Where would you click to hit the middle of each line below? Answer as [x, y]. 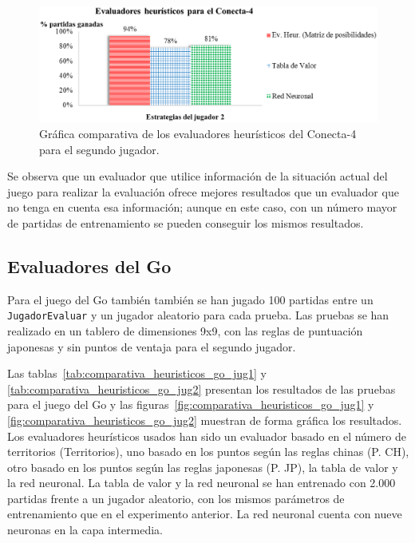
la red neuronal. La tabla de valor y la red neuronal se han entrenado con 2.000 [202, 483]
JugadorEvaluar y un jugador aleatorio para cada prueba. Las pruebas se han [198, 315]
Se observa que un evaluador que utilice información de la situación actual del [198, 176]
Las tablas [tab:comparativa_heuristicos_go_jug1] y [137, 373]
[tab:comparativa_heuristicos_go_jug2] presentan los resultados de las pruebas [202, 388]
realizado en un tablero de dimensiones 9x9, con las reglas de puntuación [185, 330]
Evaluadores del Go [89, 266]
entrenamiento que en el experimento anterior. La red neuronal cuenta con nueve [205, 514]
